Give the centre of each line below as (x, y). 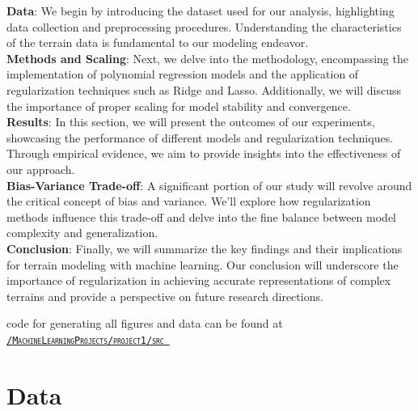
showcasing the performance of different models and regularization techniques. (200, 137)
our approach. (41, 169)
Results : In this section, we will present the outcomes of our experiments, (191, 122)
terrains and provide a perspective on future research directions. (165, 296)
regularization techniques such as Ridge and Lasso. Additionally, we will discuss (204, 89)
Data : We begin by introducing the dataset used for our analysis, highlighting (201, 11)
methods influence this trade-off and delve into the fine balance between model (202, 216)
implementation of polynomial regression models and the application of (183, 74)
